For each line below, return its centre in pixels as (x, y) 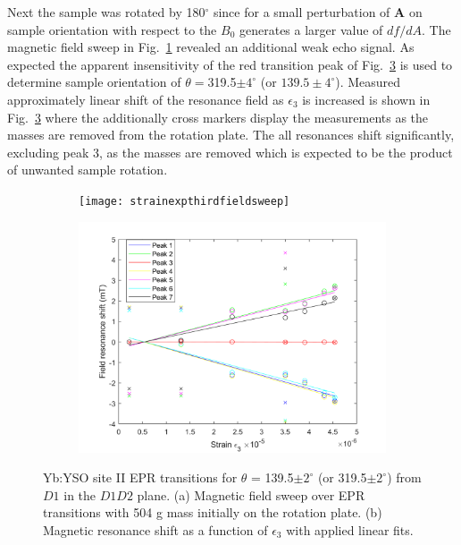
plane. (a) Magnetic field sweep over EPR (251, 494)
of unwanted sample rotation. (88, 170)
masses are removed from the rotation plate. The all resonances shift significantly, (231, 135)
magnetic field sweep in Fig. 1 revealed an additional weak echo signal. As (211, 47)
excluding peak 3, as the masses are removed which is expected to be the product (230, 152)
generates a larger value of (311, 29)
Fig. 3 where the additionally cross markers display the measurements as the (218, 117)
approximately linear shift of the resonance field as (146, 99)
